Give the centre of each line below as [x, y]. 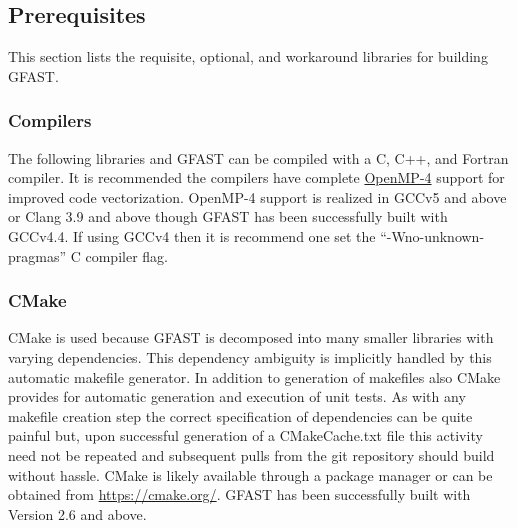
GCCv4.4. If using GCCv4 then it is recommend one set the [192, 235]
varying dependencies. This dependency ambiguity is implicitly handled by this [250, 356]
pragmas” [37, 255]
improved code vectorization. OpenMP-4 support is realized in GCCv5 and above [257, 196]
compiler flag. [126, 255]
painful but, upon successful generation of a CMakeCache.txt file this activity [245, 435]
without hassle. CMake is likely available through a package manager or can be [250, 474]
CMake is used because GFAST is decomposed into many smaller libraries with [251, 337]
